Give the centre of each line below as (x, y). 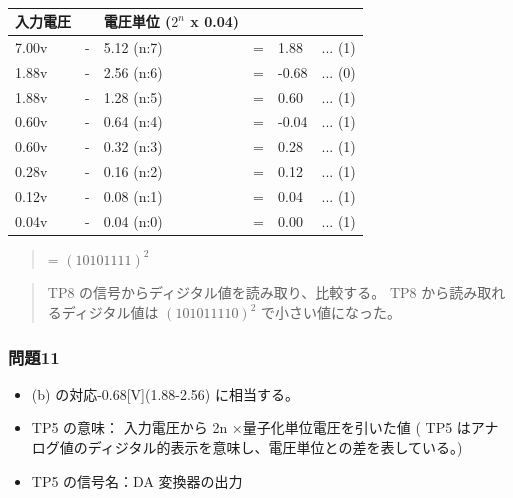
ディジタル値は (110, 312)
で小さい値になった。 (331, 312)
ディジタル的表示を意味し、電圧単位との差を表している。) (275, 447)
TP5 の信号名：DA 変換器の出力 (137, 480)
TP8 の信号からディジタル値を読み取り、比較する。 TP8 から (248, 292)
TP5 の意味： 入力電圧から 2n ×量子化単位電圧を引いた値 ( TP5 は (251, 427)
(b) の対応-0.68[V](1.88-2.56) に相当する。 (165, 393)
